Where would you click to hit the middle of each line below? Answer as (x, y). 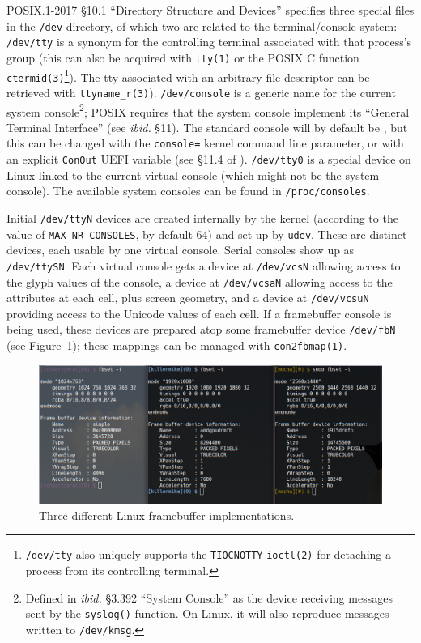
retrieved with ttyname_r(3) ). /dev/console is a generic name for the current (201, 92)
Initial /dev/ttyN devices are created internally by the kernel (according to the (202, 217)
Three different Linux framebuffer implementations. (167, 515)
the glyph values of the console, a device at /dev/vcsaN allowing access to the (200, 281)
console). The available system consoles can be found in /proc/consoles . (188, 191)
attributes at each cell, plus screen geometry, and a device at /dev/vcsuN (188, 298)
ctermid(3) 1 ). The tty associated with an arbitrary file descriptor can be (188, 75)
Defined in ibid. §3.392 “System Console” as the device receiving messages (209, 597)
